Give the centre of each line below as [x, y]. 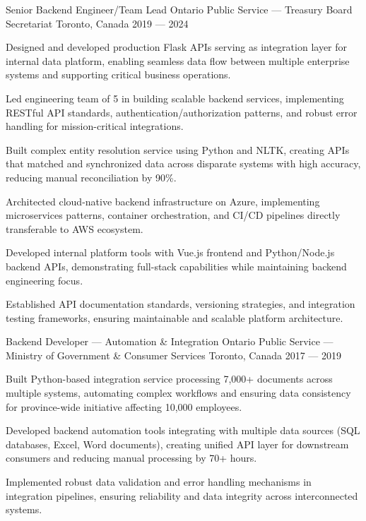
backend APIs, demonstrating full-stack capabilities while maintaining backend [176, 266]
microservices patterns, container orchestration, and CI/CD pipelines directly [173, 215]
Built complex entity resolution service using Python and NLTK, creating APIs [178, 149]
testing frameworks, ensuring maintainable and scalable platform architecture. [175, 317]
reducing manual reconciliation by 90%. [91, 177]
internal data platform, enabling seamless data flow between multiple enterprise [178, 60]
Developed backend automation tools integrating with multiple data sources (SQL [183, 430]
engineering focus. [45, 280]
